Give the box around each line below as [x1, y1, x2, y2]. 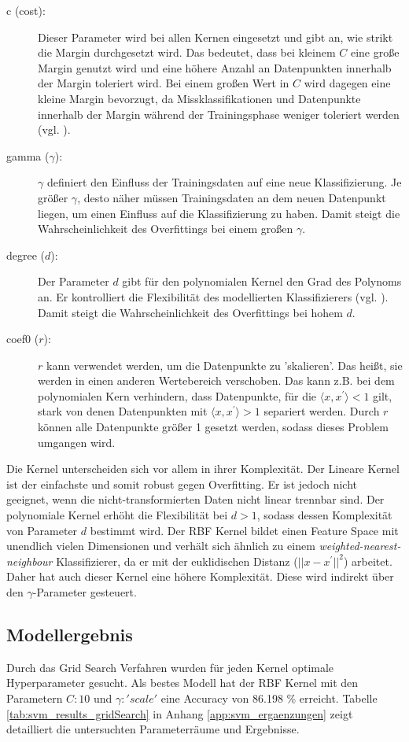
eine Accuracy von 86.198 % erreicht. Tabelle [160, 689, 378, 706]
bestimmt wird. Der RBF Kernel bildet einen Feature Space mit [90, 522, 399, 538]
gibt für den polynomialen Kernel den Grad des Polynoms [122, 273, 402, 290]
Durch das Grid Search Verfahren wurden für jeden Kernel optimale [6, 659, 334, 675]
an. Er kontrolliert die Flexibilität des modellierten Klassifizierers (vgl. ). [38, 288, 389, 305]
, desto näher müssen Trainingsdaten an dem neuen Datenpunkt [77, 189, 386, 205]
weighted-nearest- [319, 537, 401, 554]
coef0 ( [6, 330, 39, 347]
